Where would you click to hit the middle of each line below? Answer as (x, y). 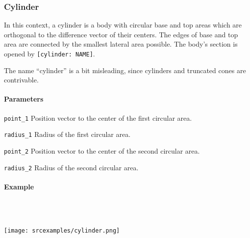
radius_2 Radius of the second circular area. (71, 167)
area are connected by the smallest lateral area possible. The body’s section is (121, 44)
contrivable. (21, 80)
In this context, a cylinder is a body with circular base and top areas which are (123, 25)
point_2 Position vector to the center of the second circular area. (102, 150)
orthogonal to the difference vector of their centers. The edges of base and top (121, 34)
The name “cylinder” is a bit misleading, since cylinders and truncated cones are (125, 70)
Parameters (24, 99)
